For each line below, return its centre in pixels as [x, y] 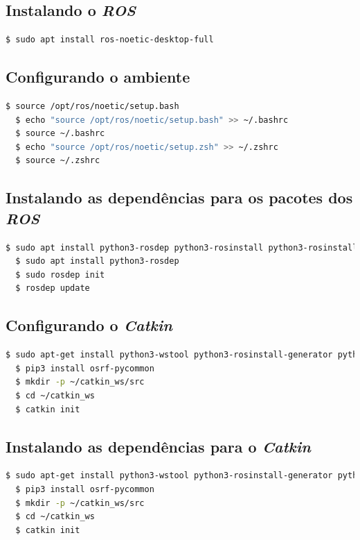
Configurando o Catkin [89, 325]
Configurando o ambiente [98, 77]
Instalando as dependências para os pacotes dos [179, 197]
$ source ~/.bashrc [60, 134]
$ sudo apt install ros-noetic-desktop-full [110, 40]
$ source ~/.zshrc [58, 161]
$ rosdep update [53, 288]
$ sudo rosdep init [60, 275]
